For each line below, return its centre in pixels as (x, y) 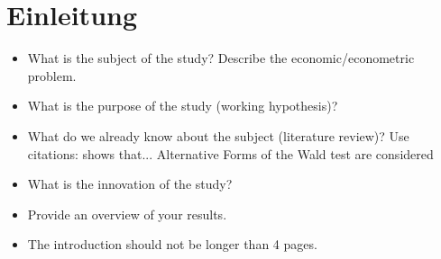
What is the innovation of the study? (130, 184)
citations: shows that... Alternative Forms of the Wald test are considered (230, 153)
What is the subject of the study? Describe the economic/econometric (221, 58)
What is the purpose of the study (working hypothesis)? (183, 106)
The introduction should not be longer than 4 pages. (172, 244)
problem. (52, 75)
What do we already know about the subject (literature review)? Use (218, 135)
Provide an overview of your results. (127, 214)
